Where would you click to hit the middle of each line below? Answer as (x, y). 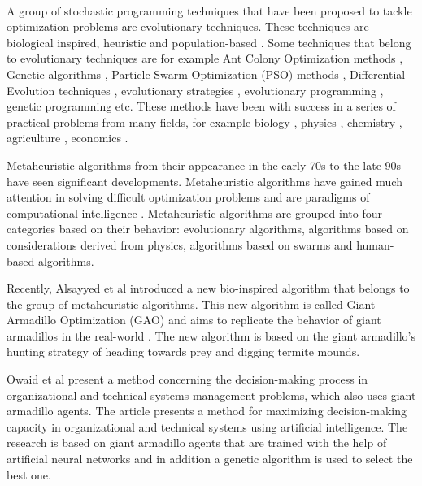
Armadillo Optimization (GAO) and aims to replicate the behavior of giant (194, 320)
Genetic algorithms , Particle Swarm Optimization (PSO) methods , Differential (206, 74)
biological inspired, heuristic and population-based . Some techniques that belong (209, 42)
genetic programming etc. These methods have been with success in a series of (201, 106)
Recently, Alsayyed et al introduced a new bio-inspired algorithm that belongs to (208, 288)
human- (375, 244)
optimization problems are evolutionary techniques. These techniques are (188, 26)
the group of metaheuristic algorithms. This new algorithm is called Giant (191, 304)
